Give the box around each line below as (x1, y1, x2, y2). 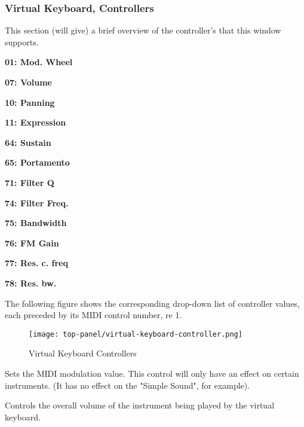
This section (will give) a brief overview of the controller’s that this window (5, 24, 281, 36)
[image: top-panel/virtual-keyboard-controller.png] (29, 330, 242, 338)
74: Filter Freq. (5, 196, 69, 209)
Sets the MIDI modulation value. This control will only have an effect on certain (5, 367, 299, 379)
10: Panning (5, 96, 55, 108)
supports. (5, 35, 39, 48)
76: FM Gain (5, 236, 59, 249)
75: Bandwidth (5, 216, 67, 229)
